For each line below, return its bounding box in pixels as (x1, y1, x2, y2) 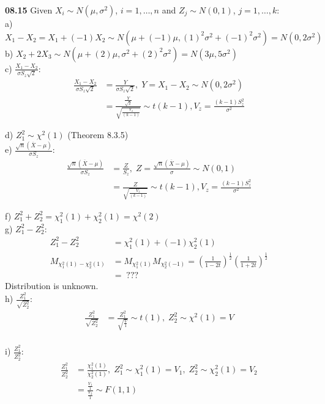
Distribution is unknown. (5, 279, 99, 292)
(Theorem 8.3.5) (67, 128, 129, 141)
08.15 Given (5, 4, 53, 16)
